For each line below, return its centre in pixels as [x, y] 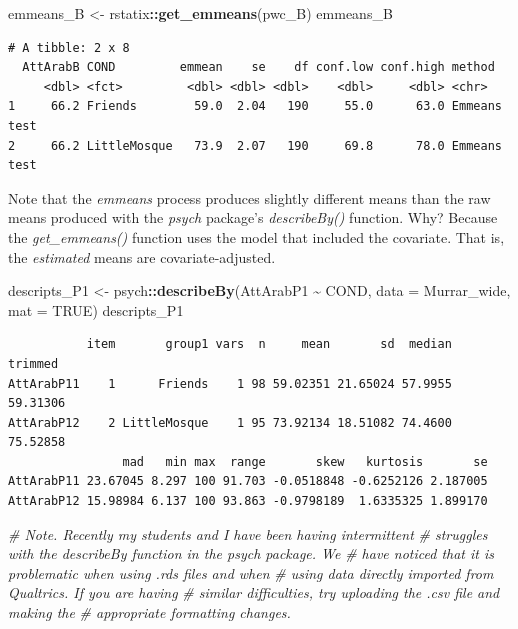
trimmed [33, 363]
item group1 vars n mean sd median [269, 344]
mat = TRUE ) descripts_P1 [96, 309]
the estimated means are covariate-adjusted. [142, 256]
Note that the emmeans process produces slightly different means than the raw [249, 197]
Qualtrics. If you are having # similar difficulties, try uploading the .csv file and [254, 592]
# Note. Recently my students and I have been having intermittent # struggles [248, 533]
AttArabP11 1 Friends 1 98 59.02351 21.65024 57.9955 [230, 383]
